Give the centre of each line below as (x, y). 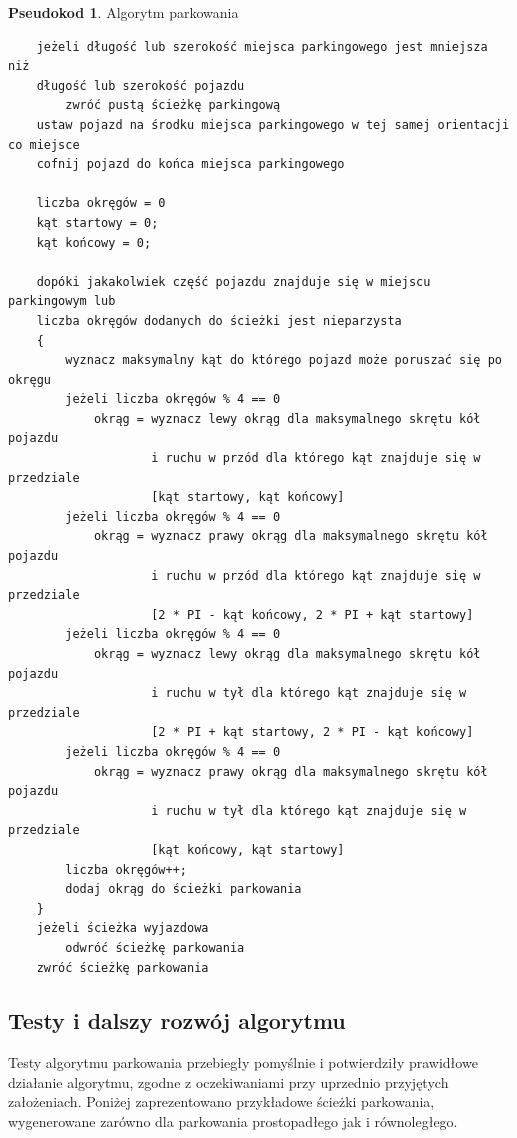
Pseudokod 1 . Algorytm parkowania (123, 12)
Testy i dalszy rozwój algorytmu (177, 1020)
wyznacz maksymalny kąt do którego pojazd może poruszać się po (283, 360)
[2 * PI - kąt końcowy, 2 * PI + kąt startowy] (312, 614)
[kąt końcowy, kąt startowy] (248, 849)
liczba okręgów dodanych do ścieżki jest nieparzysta (219, 320)
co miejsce (44, 144)
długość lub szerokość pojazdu (140, 85)
